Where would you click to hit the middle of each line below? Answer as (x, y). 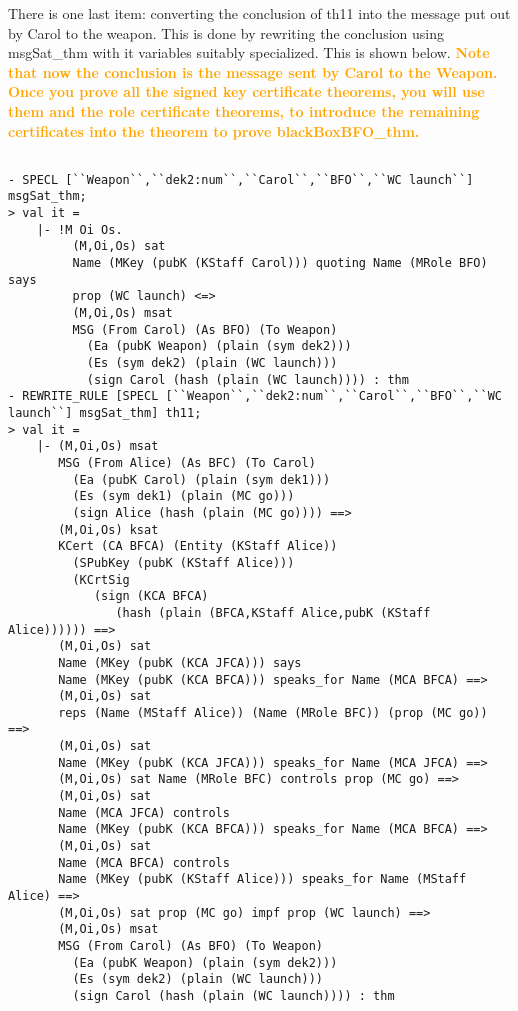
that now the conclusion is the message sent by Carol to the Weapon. (253, 71)
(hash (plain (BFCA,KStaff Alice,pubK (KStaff (273, 612)
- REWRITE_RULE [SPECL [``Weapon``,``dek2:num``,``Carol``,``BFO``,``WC (255, 396)
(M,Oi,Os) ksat (108, 529)
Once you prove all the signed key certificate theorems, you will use (246, 91)
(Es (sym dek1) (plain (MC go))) (183, 496)
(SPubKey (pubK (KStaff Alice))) (183, 562)
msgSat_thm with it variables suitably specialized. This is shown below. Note (249, 52)
